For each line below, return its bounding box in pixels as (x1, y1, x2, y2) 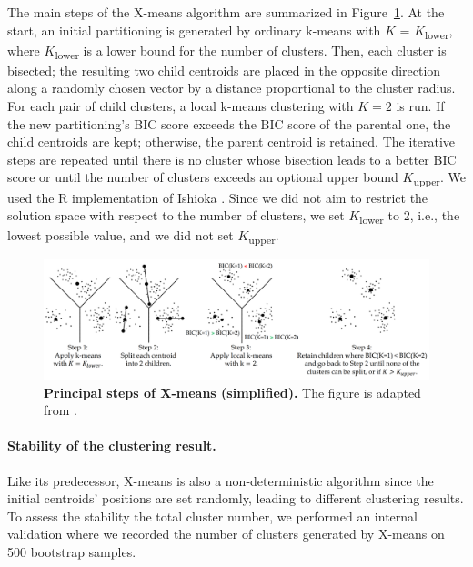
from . (44, 400, 78, 420)
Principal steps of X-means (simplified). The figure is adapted (44, 382, 421, 401)
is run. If (396, 96, 445, 116)
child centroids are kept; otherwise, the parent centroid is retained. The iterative (7, 132, 456, 151)
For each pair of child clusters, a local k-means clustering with (7, 96, 354, 116)
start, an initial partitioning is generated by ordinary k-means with (7, 20, 381, 39)
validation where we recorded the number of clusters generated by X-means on (7, 524, 445, 543)
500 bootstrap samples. (7, 542, 136, 561)
